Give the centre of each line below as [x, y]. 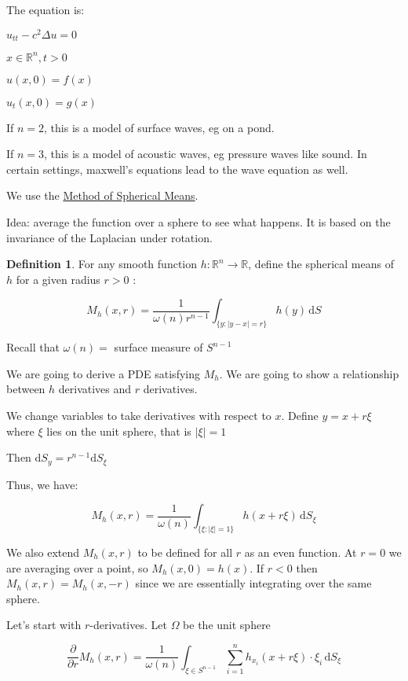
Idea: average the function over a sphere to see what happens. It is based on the [199, 222]
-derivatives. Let [128, 625]
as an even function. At [301, 552]
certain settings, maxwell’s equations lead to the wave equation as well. [177, 169]
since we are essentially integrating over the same [253, 583]
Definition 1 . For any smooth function [102, 264]
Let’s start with [44, 625]
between [26, 389]
